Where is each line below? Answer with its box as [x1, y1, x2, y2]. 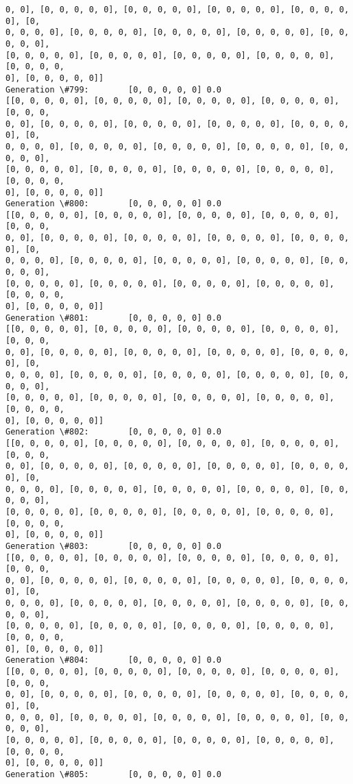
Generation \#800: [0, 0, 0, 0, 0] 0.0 [5, 199, 221, 209]
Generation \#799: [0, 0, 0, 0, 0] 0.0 [5, 84, 221, 95]
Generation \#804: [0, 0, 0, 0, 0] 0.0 [5, 655, 221, 665]
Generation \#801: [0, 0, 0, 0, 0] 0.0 [5, 313, 221, 323]
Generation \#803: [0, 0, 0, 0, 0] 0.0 [5, 541, 221, 551]
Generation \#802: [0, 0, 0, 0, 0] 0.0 [5, 427, 221, 437]
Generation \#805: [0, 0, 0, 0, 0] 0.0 [5, 769, 221, 779]
